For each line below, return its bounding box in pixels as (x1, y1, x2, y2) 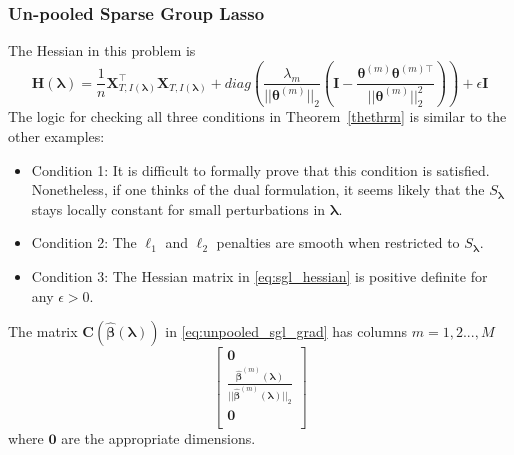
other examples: (8, 126, 105, 146)
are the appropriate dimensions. (61, 427, 256, 448)
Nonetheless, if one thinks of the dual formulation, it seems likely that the (31, 179, 485, 200)
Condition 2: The (31, 232, 137, 253)
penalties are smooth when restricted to (216, 232, 460, 253)
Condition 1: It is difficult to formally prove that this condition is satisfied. (31, 159, 490, 180)
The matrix (8, 321, 78, 342)
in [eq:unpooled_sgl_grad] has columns (165, 321, 408, 342)
